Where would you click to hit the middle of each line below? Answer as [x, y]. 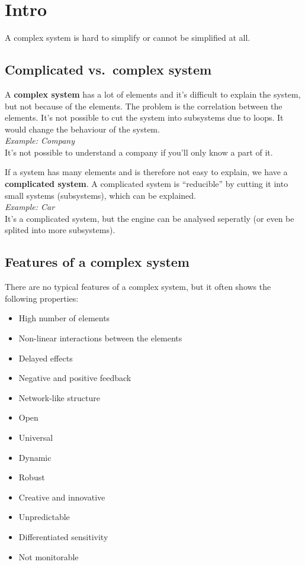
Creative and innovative [62, 497]
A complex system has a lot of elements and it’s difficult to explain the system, [153, 94]
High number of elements [64, 318]
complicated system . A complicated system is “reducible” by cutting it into [147, 184]
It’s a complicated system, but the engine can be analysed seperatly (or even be [150, 218]
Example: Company [40, 141]
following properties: [42, 298]
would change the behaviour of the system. [82, 129]
